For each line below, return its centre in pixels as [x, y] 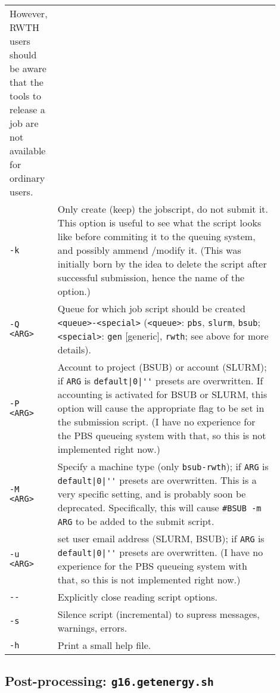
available [28, 150]
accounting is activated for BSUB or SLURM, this [162, 394]
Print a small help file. [104, 645]
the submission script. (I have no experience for [156, 422]
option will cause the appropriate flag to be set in [161, 408]
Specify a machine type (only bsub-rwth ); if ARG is [163, 466]
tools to [25, 96]
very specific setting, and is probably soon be [152, 494]
